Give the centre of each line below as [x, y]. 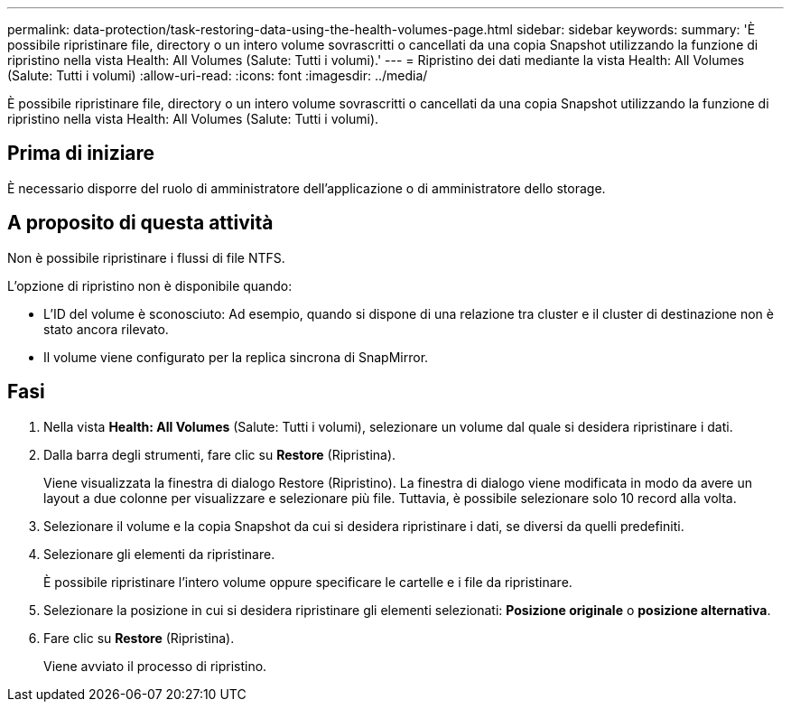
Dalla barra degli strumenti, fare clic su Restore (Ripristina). [220, 454]
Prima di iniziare [81, 154]
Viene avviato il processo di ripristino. [155, 666]
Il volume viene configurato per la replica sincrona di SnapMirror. [236, 357]
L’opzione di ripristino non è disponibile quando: [150, 285]
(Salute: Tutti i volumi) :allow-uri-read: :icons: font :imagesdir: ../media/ [218, 75]
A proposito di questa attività [140, 223]
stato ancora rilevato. [106, 329]
